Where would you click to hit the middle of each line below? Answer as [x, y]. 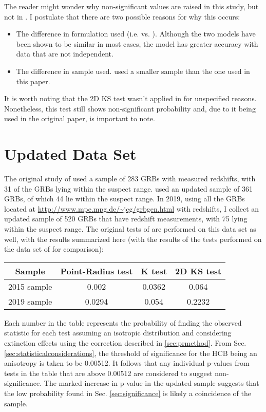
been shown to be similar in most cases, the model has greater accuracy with [137, 43]
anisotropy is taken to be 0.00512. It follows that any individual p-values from [127, 363]
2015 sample [30, 286]
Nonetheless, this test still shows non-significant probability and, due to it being [130, 108]
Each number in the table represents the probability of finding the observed [123, 322]
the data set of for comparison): [54, 249]
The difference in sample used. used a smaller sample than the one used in [133, 71]
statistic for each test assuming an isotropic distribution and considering [118, 333]
